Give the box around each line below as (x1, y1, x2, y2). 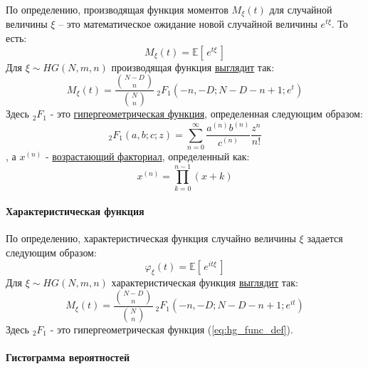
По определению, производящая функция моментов (6, 2, 228, 16)
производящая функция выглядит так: (111, 59, 275, 74)
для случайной (269, 2, 332, 16)
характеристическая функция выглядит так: (111, 275, 298, 290)
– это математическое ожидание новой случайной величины (58, 16, 317, 31)
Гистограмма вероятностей (6, 350, 130, 365)
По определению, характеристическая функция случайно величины (6, 231, 296, 246)
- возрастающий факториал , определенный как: (45, 148, 250, 163)
